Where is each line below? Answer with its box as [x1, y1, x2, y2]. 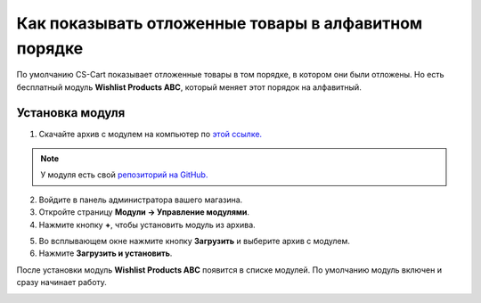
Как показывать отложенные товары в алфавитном [16, 13, 423, 33]
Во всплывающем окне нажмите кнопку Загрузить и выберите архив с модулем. [38, 235, 351, 246]
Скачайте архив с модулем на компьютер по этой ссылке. [38, 128, 263, 139]
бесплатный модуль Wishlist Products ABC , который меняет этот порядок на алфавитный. [16, 81, 363, 93]
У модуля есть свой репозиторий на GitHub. [40, 169, 208, 180]
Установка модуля [16, 105, 126, 120]
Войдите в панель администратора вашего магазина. [38, 194, 243, 205]
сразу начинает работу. [16, 277, 107, 288]
